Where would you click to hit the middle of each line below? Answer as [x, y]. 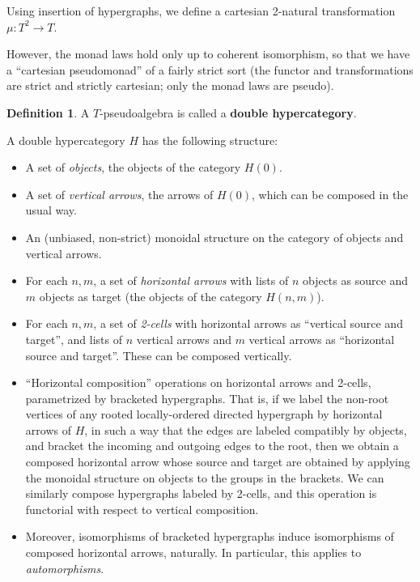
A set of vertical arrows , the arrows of [119, 194]
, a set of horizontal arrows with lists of [191, 280]
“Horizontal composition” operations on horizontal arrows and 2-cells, [198, 382]
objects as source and [355, 280]
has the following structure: [210, 140]
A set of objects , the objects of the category [133, 167]
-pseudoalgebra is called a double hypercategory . [228, 112]
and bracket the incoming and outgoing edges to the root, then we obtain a [212, 446]
